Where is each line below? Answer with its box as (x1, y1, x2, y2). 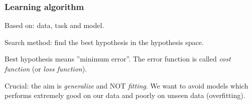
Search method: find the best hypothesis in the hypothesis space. (5, 36, 204, 47)
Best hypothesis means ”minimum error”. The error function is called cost (5, 53, 231, 64)
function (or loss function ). (5, 63, 87, 73)
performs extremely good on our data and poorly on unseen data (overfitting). (5, 90, 245, 100)
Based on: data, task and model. (5, 20, 104, 30)
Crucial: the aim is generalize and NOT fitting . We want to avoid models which (5, 80, 248, 90)
